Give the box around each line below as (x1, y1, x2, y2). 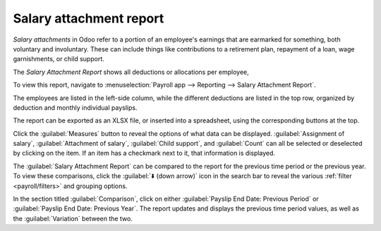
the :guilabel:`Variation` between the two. (13, 214, 133, 223)
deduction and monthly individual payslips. (13, 103, 138, 112)
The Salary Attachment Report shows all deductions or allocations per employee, (13, 68, 250, 76)
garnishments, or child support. (13, 55, 105, 63)
